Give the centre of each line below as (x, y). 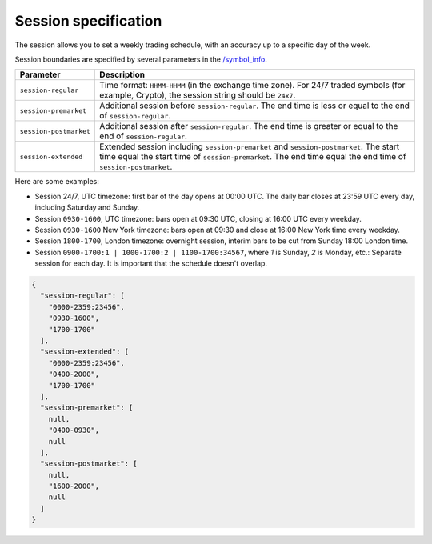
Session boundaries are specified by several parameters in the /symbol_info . (141, 59)
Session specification (88, 21)
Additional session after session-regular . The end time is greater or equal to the (249, 126)
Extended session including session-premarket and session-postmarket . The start (250, 146)
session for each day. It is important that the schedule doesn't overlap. (151, 263)
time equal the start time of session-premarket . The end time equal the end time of (253, 157)
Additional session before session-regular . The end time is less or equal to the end (254, 106)
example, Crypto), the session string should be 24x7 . (198, 95)
